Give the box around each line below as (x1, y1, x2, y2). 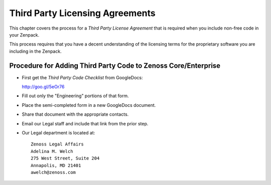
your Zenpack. (9, 32, 40, 38)
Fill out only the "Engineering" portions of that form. (22, 93, 129, 99)
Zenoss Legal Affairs (31, 141, 84, 147)
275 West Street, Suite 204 (31, 155, 100, 161)
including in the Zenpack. (9, 48, 62, 54)
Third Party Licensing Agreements (9, 8, 156, 19)
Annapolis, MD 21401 (31, 162, 81, 168)
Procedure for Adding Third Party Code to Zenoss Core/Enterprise (9, 61, 221, 70)
